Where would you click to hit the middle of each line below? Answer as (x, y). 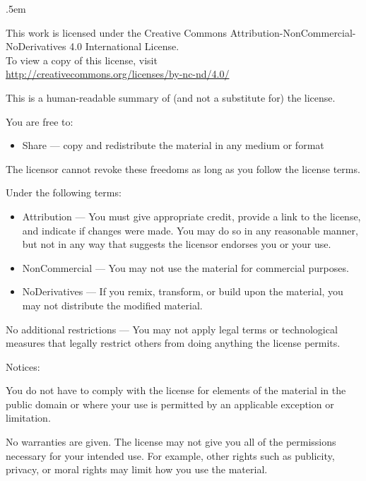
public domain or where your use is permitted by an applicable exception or (170, 404)
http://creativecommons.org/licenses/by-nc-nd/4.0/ (118, 74)
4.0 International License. (124, 46)
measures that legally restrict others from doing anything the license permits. (173, 343)
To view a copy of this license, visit (82, 60)
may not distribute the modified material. (112, 305)
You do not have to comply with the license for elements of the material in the (176, 390)
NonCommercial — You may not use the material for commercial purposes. (185, 267)
